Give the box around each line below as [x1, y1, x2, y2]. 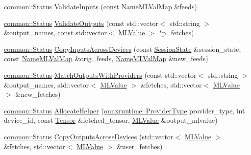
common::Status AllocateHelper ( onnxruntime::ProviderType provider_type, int [4, 105, 245, 115]
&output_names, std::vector [4, 79, 89, 89]
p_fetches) [162, 27, 194, 38]
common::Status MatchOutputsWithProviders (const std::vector [4, 69, 197, 80]
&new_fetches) [15, 89, 61, 99]
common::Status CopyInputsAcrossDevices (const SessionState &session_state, [4, 44, 241, 54]
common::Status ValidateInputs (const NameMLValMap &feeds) [4, 1, 197, 11]
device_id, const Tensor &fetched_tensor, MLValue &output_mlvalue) [4, 115, 218, 125]
